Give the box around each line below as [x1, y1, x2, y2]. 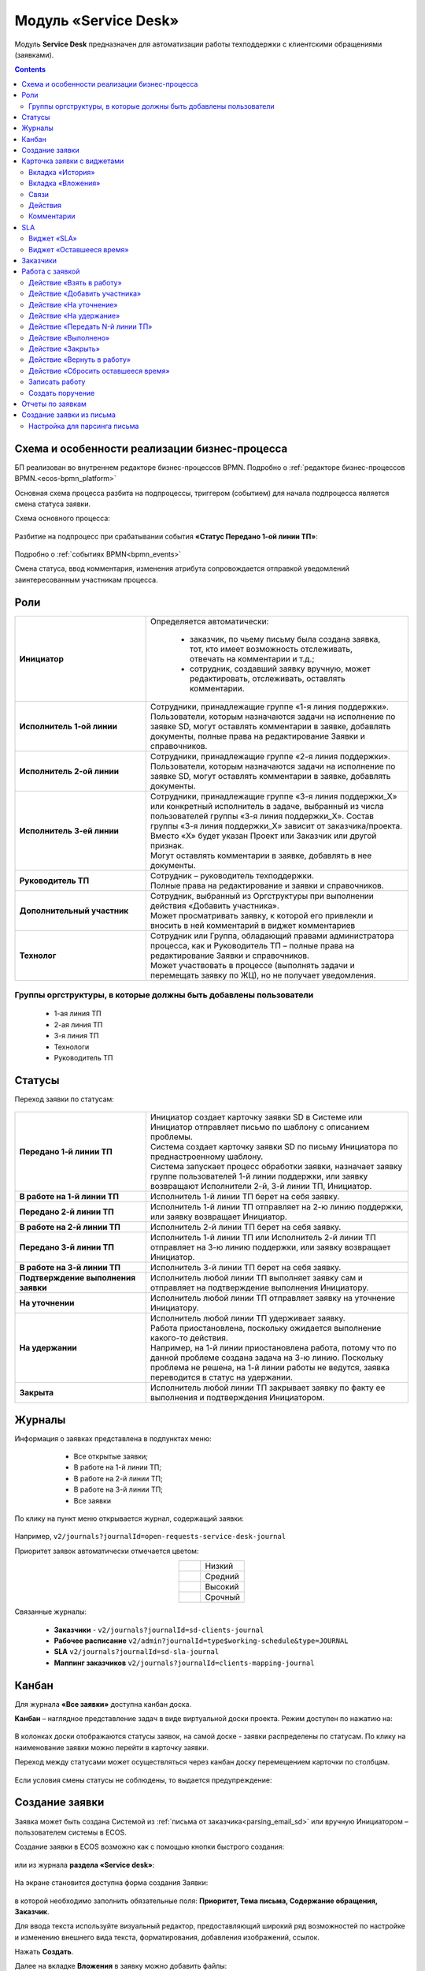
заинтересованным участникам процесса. [14, 575, 158, 584]
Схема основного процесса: [14, 513, 110, 523]
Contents [14, 65, 46, 74]
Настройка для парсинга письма [28, 421, 139, 430]
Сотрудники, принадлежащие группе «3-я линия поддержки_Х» [150, 791, 397, 802]
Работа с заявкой [21, 266, 80, 276]
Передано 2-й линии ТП [19, 1206, 114, 1217]
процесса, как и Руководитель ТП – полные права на [150, 940, 355, 951]
